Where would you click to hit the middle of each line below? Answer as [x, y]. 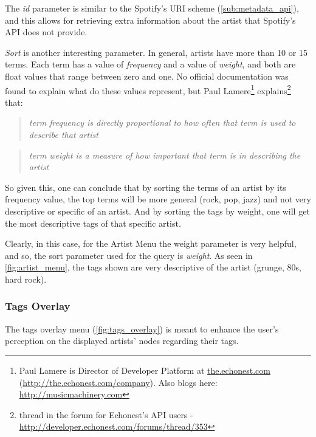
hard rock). [26, 279]
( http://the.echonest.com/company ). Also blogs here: [118, 382]
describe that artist [64, 134]
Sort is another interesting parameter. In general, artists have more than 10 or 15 [156, 52]
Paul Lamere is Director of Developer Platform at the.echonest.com [145, 370]
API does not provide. [46, 32]
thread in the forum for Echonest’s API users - [106, 414]
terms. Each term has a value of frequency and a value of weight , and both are [150, 64]
